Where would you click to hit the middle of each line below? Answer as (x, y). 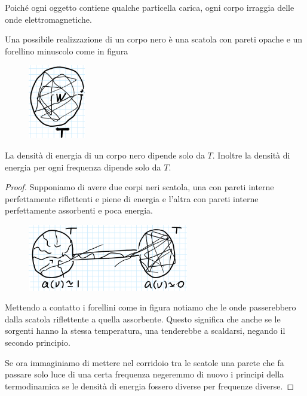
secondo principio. (38, 342)
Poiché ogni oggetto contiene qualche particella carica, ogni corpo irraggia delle (150, 7)
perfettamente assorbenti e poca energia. (79, 210)
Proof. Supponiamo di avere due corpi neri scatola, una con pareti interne (139, 187)
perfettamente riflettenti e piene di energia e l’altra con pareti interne (132, 198)
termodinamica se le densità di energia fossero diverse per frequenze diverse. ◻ (150, 386)
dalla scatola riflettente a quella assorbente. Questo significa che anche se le (143, 319)
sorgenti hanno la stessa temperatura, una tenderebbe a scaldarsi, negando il (145, 330)
